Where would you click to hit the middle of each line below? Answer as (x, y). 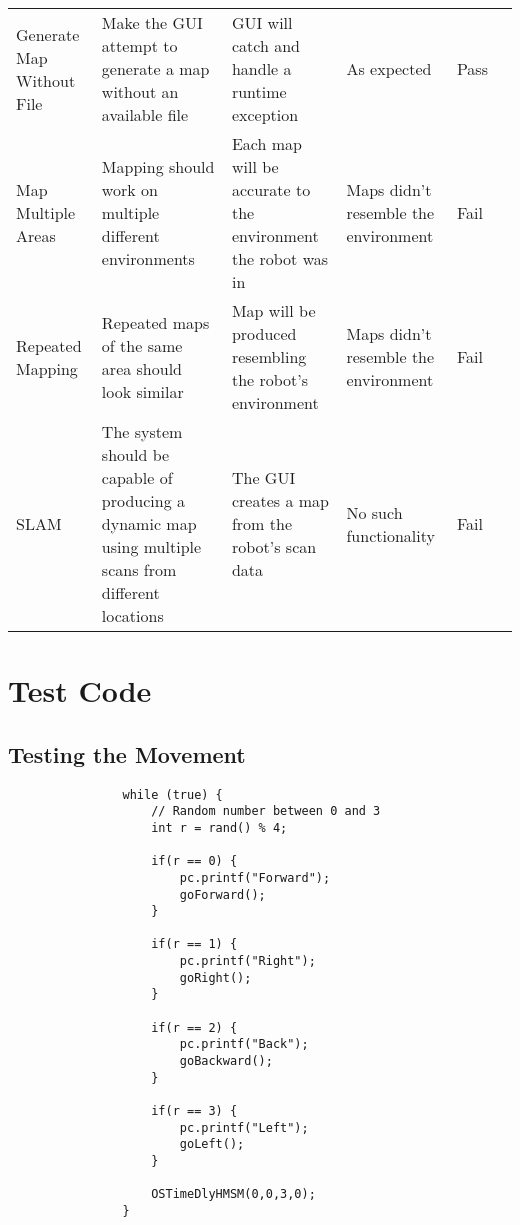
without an (140, 91)
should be (135, 454)
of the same (142, 345)
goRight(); (215, 977)
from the (261, 523)
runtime (259, 91)
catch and (265, 45)
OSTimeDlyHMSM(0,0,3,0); (233, 1194)
